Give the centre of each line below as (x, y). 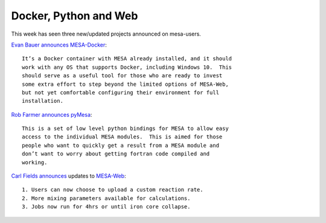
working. (35, 162)
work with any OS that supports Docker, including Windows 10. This (127, 67)
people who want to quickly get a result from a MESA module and (121, 145)
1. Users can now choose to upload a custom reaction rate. (113, 190)
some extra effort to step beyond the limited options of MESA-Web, (125, 84)
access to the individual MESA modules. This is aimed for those (122, 137)
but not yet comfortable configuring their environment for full (121, 92)
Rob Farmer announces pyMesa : (52, 114)
